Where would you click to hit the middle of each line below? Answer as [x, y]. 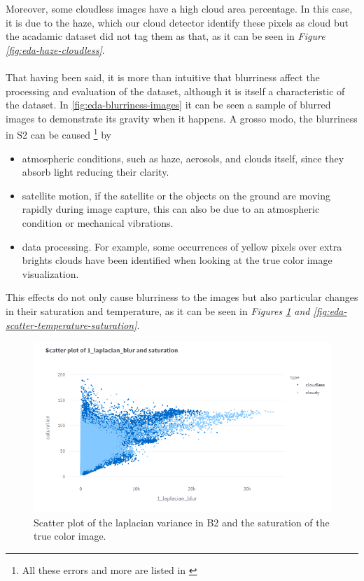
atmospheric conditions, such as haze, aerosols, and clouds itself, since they [183, 158]
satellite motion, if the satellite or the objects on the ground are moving [176, 195]
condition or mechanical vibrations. [98, 222]
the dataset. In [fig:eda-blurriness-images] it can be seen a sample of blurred [168, 105]
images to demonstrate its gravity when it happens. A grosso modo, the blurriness [182, 118]
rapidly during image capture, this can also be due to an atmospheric [171, 209]
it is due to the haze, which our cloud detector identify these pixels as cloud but [177, 22]
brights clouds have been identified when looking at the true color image [177, 260]
